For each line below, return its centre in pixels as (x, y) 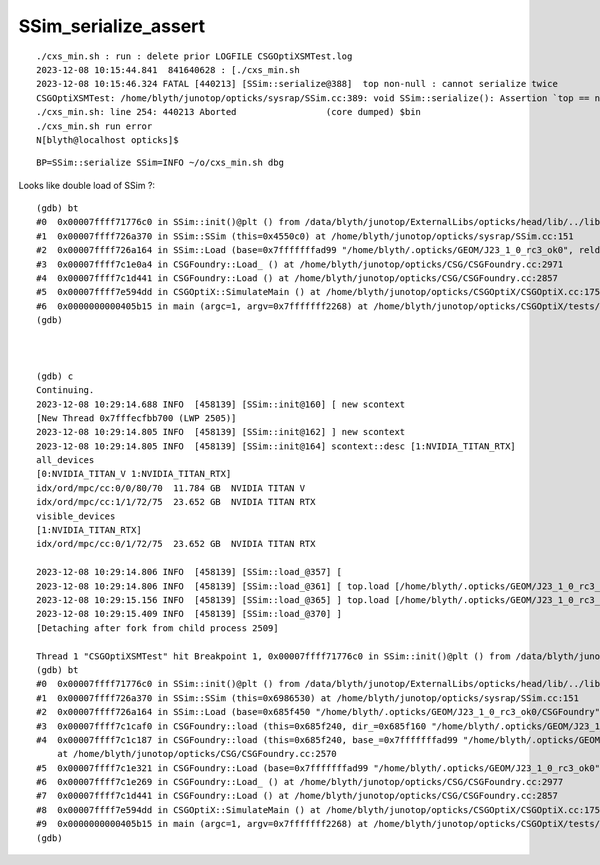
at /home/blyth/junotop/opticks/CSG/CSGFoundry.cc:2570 (196, 754)
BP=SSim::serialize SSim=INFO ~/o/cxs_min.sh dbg (160, 163)
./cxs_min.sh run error (94, 126)
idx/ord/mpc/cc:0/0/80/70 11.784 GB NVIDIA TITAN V (170, 488)
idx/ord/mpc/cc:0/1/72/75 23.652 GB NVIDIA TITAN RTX (176, 544)
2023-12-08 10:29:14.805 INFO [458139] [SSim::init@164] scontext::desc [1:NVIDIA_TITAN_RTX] (276, 446)
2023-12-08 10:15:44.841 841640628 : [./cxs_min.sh (168, 69)
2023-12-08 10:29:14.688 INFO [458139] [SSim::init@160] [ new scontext (221, 404)
